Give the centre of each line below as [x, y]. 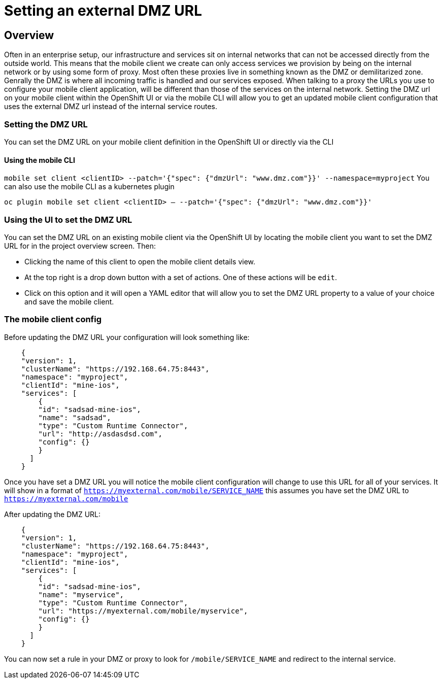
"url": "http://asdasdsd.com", [100, 434]
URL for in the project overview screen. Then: [80, 246]
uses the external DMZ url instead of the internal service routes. [111, 107]
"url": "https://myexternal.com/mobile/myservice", [143, 611]
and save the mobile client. [69, 301]
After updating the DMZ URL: [53, 514]
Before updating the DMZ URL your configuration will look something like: [127, 337]
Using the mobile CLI [40, 160]
